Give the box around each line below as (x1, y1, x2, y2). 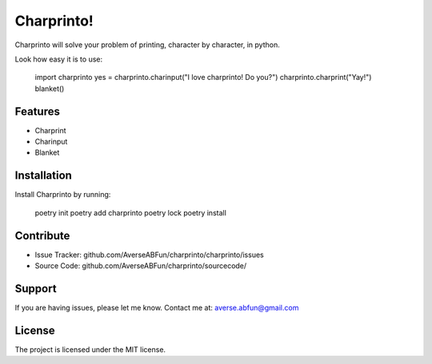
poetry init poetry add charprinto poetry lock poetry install (34, 208, 227, 217)
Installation (14, 168, 72, 183)
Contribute (14, 228, 70, 243)
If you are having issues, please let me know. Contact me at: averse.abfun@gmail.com (14, 303, 299, 312)
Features (14, 105, 60, 118)
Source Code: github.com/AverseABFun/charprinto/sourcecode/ (34, 261, 247, 271)
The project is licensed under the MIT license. (14, 344, 166, 354)
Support (14, 282, 57, 295)
